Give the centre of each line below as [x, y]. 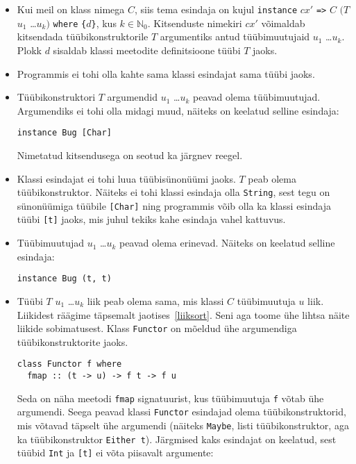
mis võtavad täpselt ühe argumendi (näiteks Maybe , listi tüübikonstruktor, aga [183, 425]
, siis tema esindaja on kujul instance [216, 9]
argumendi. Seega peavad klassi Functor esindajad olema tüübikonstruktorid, [181, 412]
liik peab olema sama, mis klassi [155, 300]
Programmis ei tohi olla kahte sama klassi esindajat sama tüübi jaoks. [166, 73]
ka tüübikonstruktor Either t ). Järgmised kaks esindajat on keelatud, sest [177, 439]
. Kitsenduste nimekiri [195, 23]
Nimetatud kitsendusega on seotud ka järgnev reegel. [130, 155]
